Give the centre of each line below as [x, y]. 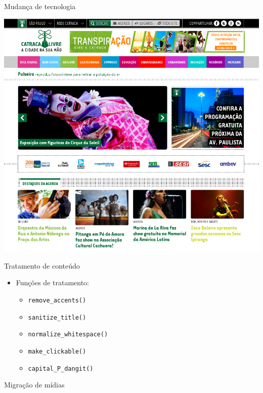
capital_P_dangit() [61, 368]
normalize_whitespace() [68, 335]
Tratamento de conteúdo [42, 265]
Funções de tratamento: [52, 282]
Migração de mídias [34, 385]
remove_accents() [57, 300]
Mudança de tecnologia [40, 6]
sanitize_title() [57, 317]
